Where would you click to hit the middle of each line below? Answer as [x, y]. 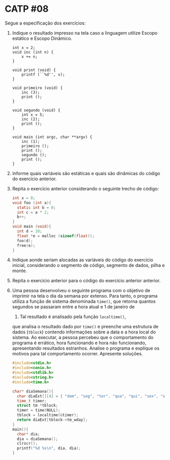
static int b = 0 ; [36, 207]
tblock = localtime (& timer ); [48, 415]
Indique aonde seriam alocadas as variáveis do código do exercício [83, 260]
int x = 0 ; [24, 198]
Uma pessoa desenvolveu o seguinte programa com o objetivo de [81, 290]
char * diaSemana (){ [33, 391]
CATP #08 [27, 9]
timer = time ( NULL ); [39, 410]
